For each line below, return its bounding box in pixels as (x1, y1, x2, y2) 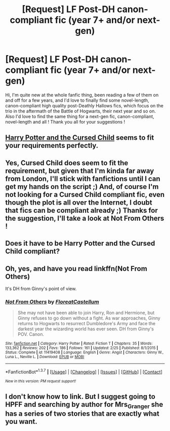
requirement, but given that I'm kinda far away (5, 166, 154, 175)
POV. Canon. (17, 331, 45, 337)
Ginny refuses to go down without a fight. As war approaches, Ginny (17, 315, 160, 321)
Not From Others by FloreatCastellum (5, 298, 100, 305)
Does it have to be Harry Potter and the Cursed (5, 239, 155, 248)
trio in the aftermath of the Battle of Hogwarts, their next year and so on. (5, 108, 156, 114)
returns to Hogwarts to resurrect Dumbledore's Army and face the (17, 321, 156, 327)
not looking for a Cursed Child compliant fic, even (5, 190, 165, 199)
